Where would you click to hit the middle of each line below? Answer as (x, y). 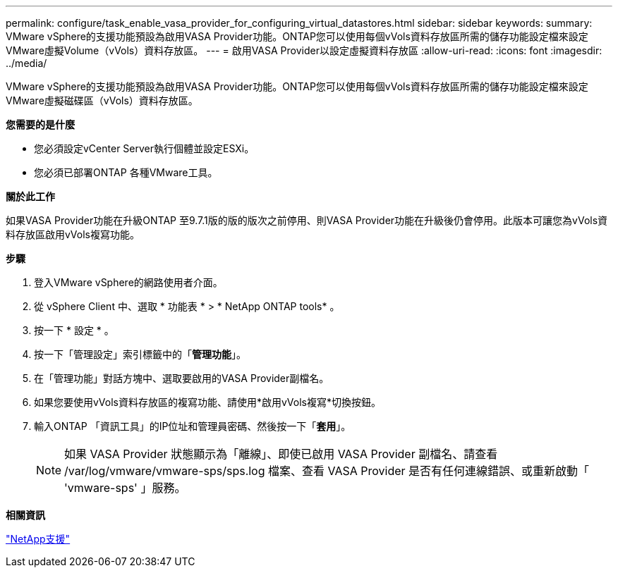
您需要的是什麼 (40, 124)
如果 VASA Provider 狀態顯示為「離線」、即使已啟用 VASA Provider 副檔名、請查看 (281, 454)
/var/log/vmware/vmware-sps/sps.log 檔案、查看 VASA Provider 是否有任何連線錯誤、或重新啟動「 (327, 471)
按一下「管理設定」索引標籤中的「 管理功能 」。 (140, 354)
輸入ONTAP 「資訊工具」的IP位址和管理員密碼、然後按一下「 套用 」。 (193, 426)
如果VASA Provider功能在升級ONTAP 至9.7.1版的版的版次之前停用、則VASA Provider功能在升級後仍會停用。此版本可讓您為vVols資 (307, 220)
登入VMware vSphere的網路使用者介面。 (128, 282)
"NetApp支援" (38, 539)
